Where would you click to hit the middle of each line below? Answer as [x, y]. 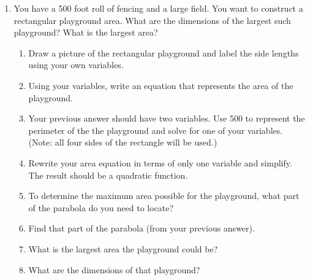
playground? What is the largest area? [86, 32]
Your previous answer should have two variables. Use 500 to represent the [167, 118]
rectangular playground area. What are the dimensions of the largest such [152, 20]
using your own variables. [76, 65]
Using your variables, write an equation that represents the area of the [161, 85]
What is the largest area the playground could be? [123, 248]
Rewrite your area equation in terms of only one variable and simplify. [160, 162]
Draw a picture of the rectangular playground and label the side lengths [164, 52]
